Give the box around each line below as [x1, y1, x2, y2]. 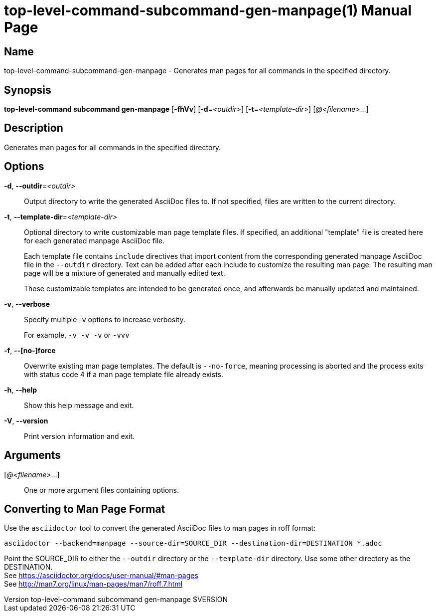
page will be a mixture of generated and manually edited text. [24, 268, 225, 277]
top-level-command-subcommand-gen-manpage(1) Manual [4, 2, 412, 19]
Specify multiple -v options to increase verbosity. [24, 315, 185, 324]
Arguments [4, 449, 61, 462]
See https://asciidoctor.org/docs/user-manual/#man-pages [4, 571, 198, 580]
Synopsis [4, 83, 51, 96]
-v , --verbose [4, 299, 50, 308]
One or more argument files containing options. [24, 485, 179, 494]
